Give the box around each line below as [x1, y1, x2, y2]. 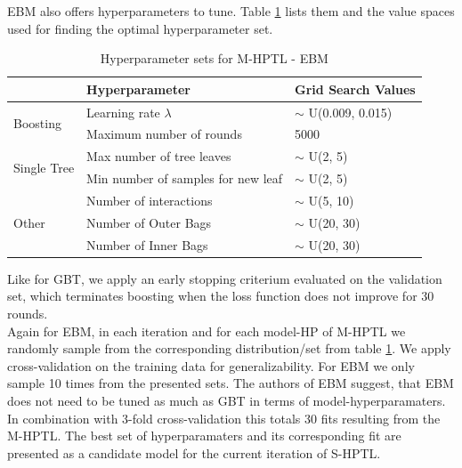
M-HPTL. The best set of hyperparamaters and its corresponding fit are [7, 426, 401, 445]
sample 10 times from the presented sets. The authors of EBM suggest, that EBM [7, 374, 454, 392]
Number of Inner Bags [86, 235, 208, 254]
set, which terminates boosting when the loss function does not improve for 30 [7, 286, 434, 305]
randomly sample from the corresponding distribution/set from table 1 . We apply [7, 339, 451, 358]
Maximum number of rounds [86, 125, 242, 143]
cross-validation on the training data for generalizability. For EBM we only [7, 356, 415, 375]
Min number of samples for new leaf [86, 169, 283, 188]
